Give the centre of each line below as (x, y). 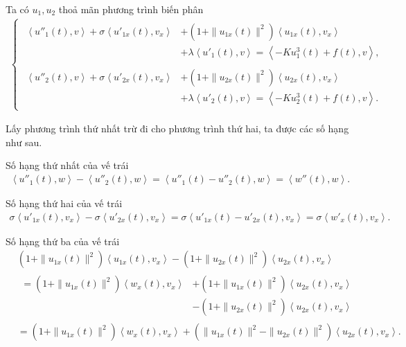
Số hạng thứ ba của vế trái (63, 241)
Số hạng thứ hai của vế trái (64, 203)
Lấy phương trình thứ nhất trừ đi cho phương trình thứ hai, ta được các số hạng (177, 128)
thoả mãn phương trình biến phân (131, 9)
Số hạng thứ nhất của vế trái (67, 165)
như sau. (24, 142)
